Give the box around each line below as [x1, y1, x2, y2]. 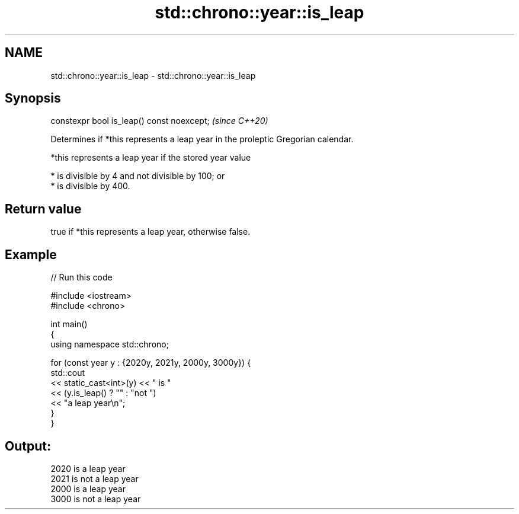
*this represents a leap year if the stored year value [50, 152, 251, 163]
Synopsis [5, 91, 61, 106]
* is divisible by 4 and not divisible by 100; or [50, 171, 225, 181]
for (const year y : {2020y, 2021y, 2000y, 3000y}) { [50, 357, 251, 368]
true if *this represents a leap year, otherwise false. [50, 226, 251, 237]
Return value [5, 201, 82, 216]
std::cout [50, 368, 85, 378]
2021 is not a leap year [50, 473, 139, 484]
